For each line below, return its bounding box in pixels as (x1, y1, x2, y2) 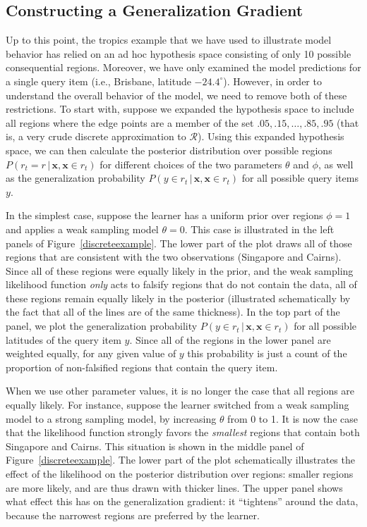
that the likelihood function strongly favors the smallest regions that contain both (6, 425, 360, 440)
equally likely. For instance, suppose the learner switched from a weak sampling (6, 397, 349, 412)
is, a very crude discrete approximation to (6, 129, 186, 144)
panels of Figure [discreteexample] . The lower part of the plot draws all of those (6, 235, 352, 250)
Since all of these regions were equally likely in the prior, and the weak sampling (6, 263, 354, 278)
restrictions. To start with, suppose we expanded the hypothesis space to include (6, 101, 354, 116)
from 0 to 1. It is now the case (227, 411, 358, 426)
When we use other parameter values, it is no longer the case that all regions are (6, 383, 355, 398)
